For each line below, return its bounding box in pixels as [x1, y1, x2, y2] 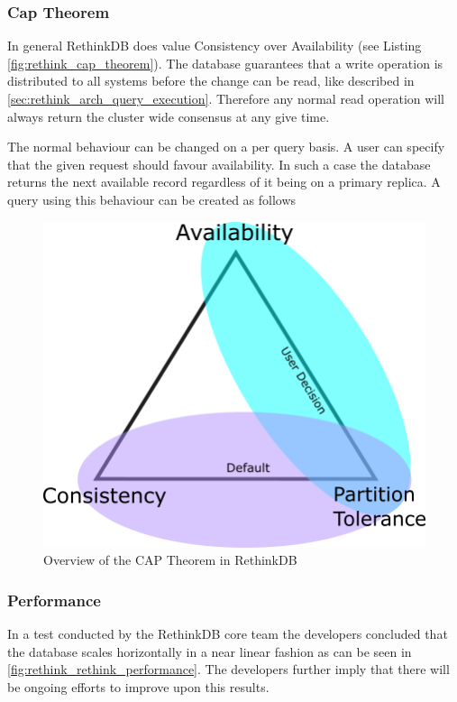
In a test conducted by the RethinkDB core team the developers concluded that [7, 624, 448, 643]
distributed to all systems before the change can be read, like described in [7, 71, 415, 90]
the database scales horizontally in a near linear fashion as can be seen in [7, 642, 412, 660]
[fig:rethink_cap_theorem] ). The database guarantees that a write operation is [7, 53, 443, 72]
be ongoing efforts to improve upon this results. [7, 677, 270, 696]
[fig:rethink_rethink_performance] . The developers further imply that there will [7, 660, 450, 679]
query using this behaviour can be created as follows [7, 189, 297, 208]
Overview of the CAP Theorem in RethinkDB [43, 550, 297, 569]
